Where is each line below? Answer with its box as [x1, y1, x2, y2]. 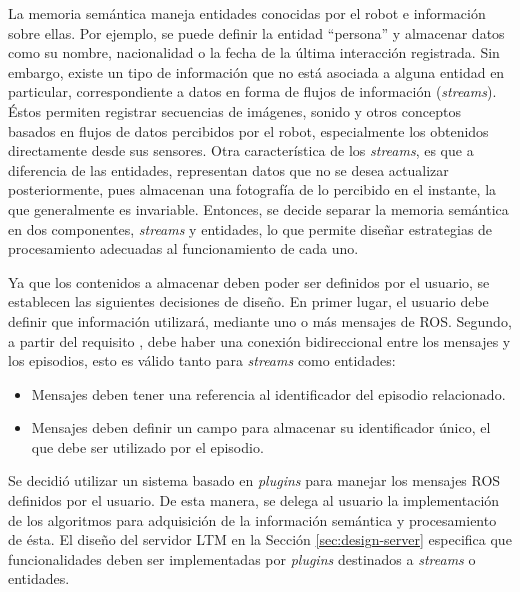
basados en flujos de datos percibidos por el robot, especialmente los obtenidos [8, 120, 489, 141]
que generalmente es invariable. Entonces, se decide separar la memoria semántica [8, 198, 509, 219]
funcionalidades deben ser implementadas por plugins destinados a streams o [8, 548, 476, 569]
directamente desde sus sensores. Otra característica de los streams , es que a [8, 140, 474, 161]
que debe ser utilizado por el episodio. [31, 436, 264, 457]
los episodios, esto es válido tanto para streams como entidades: [8, 350, 396, 371]
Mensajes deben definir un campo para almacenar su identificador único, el [31, 417, 491, 438]
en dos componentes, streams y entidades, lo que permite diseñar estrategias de [8, 218, 493, 239]
